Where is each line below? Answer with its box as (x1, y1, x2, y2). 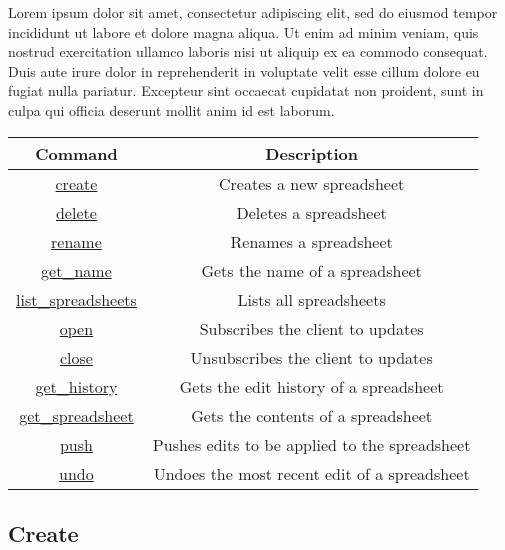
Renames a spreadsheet (230, 229, 393, 253)
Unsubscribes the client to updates (190, 345, 433, 369)
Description (265, 141, 358, 165)
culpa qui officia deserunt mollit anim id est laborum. (8, 99, 335, 120)
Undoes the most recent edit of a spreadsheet (153, 461, 470, 485)
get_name (41, 258, 112, 282)
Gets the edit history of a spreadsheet (179, 374, 444, 398)
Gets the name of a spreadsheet (201, 258, 422, 282)
